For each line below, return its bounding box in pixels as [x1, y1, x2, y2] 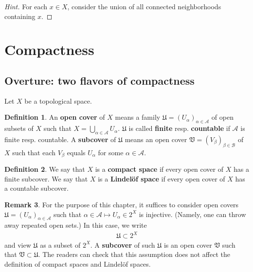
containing [4, 11, 36, 21]
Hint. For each [4, 1, 48, 11]
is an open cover [163, 239, 212, 250]
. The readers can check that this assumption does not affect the [38, 249, 231, 259]
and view [4, 239, 31, 250]
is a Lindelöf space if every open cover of [98, 173, 225, 183]
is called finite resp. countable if [128, 123, 230, 133]
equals [67, 147, 86, 157]
